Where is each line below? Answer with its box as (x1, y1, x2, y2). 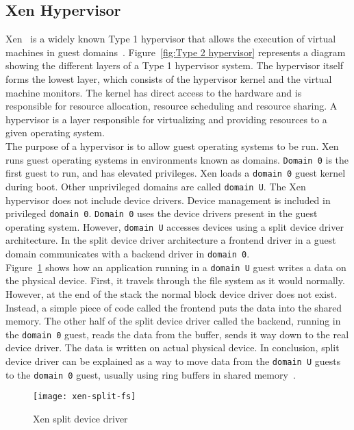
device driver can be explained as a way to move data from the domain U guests (5, 353, 341, 368)
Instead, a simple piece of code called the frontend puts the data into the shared (5, 300, 342, 314)
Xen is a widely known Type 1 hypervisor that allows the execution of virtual (5, 31, 336, 46)
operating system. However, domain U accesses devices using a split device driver (5, 219, 344, 233)
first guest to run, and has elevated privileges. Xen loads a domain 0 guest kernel (5, 166, 346, 180)
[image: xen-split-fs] (33, 392, 136, 402)
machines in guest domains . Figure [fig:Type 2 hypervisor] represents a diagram (5, 45, 346, 59)
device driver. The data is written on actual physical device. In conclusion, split (5, 340, 340, 355)
